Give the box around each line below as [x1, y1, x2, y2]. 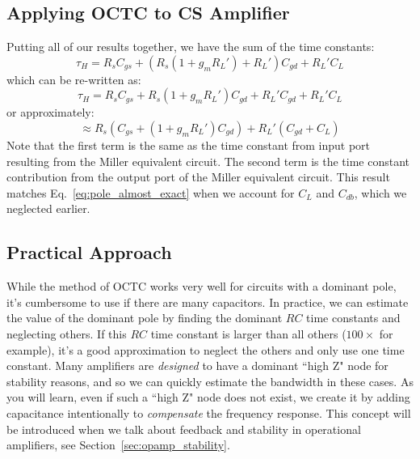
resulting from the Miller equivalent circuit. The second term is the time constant [6, 152, 410, 169]
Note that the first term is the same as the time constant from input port [6, 136, 371, 153]
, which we [354, 184, 407, 201]
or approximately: [6, 104, 94, 121]
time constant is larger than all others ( [150, 325, 346, 342]
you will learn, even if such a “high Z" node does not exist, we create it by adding [6, 389, 410, 406]
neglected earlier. [6, 200, 90, 217]
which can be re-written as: [6, 70, 141, 87]
